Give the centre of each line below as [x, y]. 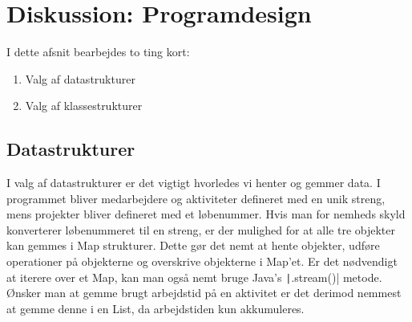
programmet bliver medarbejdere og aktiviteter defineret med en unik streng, [196, 198]
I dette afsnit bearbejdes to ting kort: [98, 52]
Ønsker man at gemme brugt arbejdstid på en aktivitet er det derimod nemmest [204, 293]
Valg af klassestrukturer [84, 106]
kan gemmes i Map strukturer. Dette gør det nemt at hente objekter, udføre [193, 245]
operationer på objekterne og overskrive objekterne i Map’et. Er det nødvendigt [202, 261]
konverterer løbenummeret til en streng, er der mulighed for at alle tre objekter [201, 229]
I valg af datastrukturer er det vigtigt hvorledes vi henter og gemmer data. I [194, 183]
